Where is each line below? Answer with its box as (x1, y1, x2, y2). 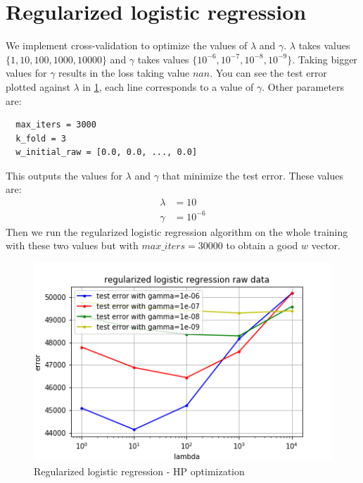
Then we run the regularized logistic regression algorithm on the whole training (6, 224, 348, 239)
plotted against (6, 79, 70, 94)
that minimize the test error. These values (162, 168, 343, 182)
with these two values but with (6, 238, 139, 253)
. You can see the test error (210, 65, 327, 80)
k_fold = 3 (15, 133, 66, 144)
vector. (311, 238, 340, 253)
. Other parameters (262, 79, 345, 94)
